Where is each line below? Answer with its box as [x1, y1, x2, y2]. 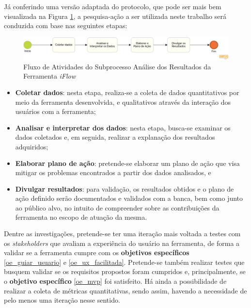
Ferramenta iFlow [23, 71, 76, 81]
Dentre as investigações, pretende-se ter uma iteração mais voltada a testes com [4, 228, 241, 239]
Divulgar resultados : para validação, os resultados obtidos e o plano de [15, 183, 234, 194]
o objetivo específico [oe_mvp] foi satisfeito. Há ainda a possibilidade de [4, 276, 227, 286]
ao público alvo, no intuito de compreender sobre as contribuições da [15, 202, 220, 212]
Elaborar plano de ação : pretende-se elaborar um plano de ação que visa [15, 158, 240, 168]
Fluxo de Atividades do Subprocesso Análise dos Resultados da [23, 61, 211, 71]
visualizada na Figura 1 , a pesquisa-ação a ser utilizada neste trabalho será [4, 11, 226, 21]
